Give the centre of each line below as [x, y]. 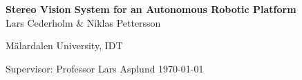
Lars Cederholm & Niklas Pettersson [83, 22]
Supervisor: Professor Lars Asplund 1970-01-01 [105, 68]
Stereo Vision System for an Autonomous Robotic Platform [151, 9]
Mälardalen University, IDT [64, 45]
